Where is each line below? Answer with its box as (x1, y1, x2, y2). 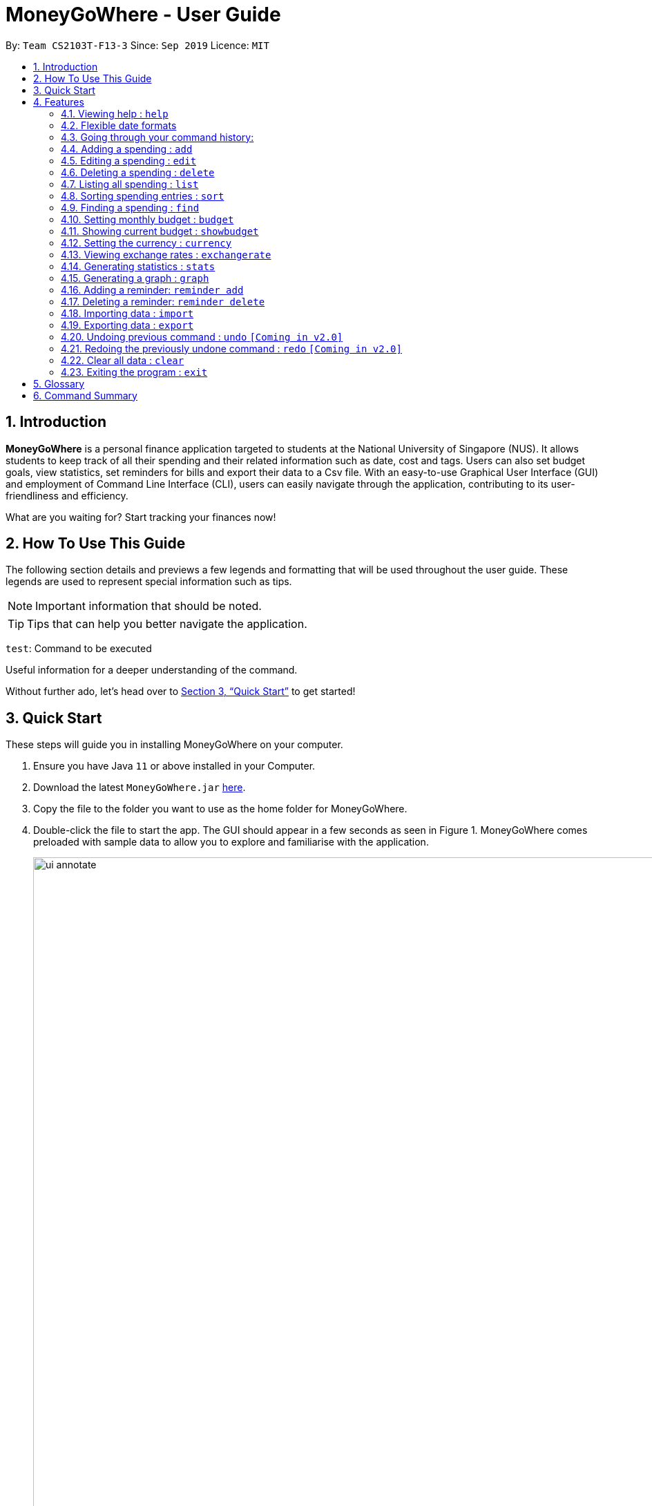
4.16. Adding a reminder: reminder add (61, 283, 244, 296)
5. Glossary (33, 377, 85, 390)
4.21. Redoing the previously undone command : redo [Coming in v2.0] (61, 342, 402, 354)
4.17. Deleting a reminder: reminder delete (61, 295, 265, 307)
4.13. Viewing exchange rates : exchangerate (61, 248, 271, 260)
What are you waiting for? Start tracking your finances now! (6, 511, 276, 523)
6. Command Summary (33, 389, 137, 401)
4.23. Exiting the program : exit (61, 365, 208, 378)
